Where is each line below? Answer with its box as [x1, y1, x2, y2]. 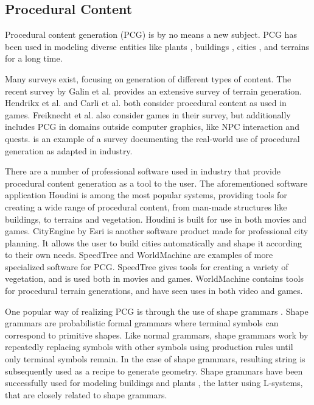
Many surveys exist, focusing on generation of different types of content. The [5, 72, 291, 85]
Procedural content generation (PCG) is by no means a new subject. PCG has [5, 28, 297, 41]
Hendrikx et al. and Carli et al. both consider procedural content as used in [5, 96, 287, 109]
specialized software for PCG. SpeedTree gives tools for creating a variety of [5, 260, 288, 273]
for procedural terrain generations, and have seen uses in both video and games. [5, 284, 303, 297]
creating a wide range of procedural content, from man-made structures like [5, 200, 287, 213]
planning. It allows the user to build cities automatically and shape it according [5, 236, 302, 249]
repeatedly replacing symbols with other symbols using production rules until [5, 340, 293, 353]
